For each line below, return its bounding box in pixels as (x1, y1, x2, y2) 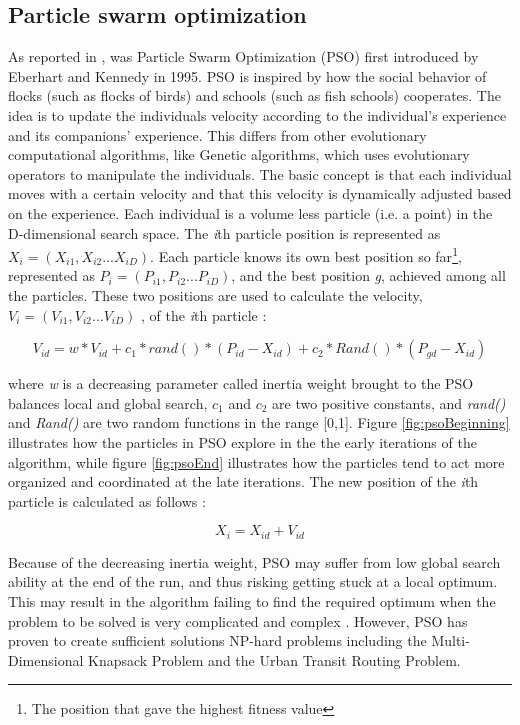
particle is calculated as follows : (8, 490, 206, 511)
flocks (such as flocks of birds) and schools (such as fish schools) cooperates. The (8, 85, 501, 106)
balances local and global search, (8, 392, 208, 413)
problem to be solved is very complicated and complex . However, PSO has (8, 610, 468, 631)
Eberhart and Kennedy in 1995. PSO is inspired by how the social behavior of (8, 65, 487, 86)
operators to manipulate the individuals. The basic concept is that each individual (8, 163, 512, 184)
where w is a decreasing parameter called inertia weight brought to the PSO (8, 373, 474, 394)
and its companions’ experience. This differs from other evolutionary (8, 124, 427, 145)
